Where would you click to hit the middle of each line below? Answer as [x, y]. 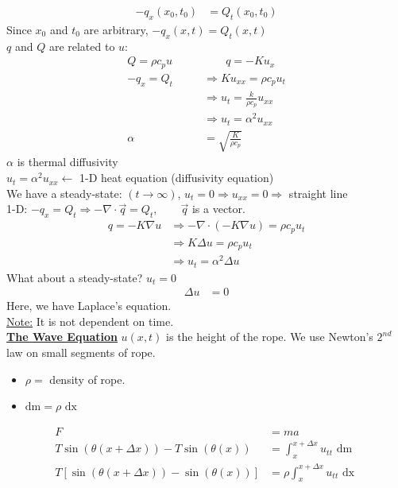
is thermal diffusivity [68, 162]
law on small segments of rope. [81, 352]
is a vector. [218, 209]
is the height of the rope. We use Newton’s [270, 337]
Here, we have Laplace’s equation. [89, 306]
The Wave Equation [62, 337]
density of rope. [87, 379]
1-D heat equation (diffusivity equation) [177, 178]
